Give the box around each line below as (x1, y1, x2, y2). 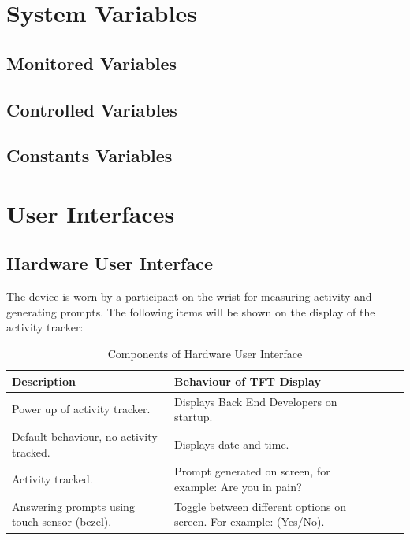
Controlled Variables (6, 97, 177, 121)
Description (12, 372, 76, 389)
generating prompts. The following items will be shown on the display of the (6, 303, 375, 320)
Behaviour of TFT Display (174, 372, 321, 389)
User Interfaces (6, 197, 175, 229)
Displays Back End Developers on (174, 393, 337, 409)
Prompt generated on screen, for (174, 463, 330, 479)
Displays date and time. (174, 435, 289, 452)
